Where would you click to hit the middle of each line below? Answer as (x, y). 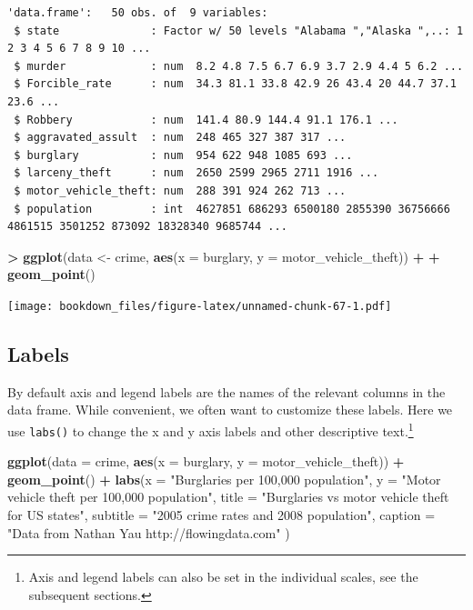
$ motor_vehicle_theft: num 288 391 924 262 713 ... (180, 190)
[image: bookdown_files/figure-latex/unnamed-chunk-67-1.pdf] (200, 306)
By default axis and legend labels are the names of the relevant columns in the (226, 391)
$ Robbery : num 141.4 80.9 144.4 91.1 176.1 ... (206, 120)
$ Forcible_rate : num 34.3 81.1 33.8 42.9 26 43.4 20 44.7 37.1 (235, 84)
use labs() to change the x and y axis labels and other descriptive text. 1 (211, 429)
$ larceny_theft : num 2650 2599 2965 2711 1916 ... (196, 173)
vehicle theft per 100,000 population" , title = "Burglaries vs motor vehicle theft (228, 497)
